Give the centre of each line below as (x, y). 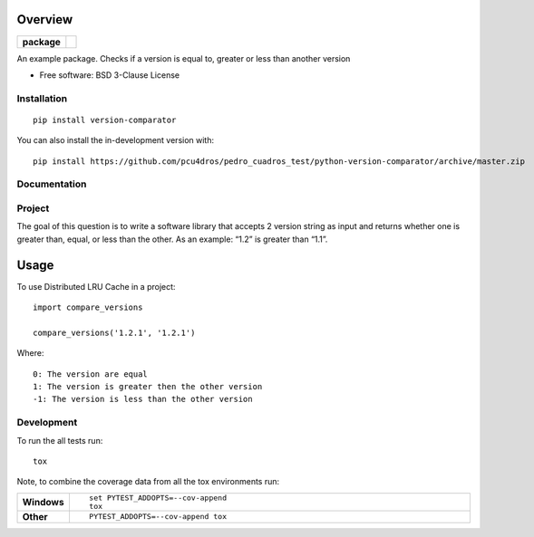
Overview (45, 19)
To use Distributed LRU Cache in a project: (96, 286)
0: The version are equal (91, 374)
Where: (30, 353)
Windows (43, 502)
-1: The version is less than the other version (143, 399)
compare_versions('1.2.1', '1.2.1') (114, 332)
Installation (42, 98)
